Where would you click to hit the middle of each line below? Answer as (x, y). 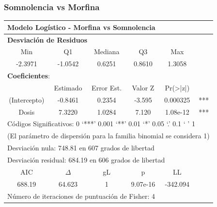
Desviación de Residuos (47, 39)
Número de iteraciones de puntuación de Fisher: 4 (81, 196)
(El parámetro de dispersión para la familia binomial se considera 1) (108, 136)
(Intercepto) (27, 99)
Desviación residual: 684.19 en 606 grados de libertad (86, 160)
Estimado (68, 87)
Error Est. (107, 87)
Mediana (107, 52)
